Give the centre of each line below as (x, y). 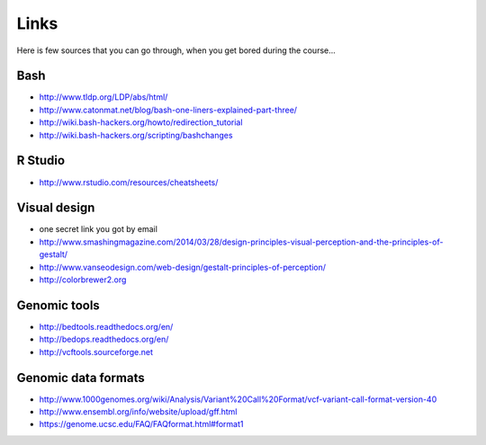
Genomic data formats (81, 378)
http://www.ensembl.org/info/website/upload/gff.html (138, 411)
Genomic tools (58, 305)
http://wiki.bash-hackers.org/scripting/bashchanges (136, 135)
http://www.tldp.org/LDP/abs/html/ (103, 97)
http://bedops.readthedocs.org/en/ (104, 339)
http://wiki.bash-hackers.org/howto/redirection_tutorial (141, 122)
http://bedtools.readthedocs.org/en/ (106, 326)
